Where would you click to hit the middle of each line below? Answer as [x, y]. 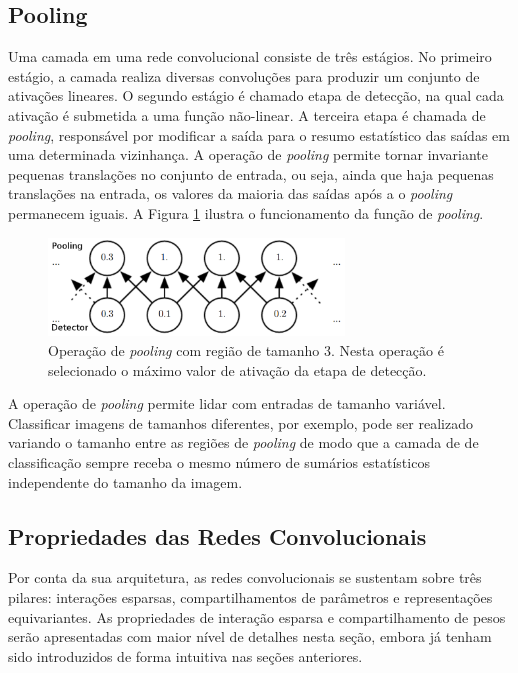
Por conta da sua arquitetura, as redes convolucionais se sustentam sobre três [245, 577]
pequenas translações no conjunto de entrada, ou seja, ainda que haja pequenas [251, 173]
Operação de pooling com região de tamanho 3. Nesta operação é [246, 349]
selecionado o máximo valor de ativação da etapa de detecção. [237, 369]
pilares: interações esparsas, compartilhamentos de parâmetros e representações [250, 596]
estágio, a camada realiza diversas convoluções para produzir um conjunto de [244, 75]
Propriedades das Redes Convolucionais [217, 535]
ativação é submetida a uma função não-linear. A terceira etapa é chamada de [247, 114]
